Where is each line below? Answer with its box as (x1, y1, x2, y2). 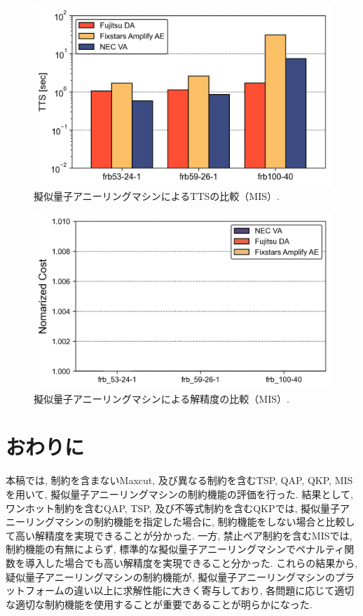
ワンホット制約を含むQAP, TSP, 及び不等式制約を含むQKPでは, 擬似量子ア (6, 500, 350, 515)
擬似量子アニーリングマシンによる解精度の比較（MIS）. (34, 391, 289, 406)
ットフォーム (6, 583, 64, 598)
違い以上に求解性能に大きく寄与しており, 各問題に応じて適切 (74, 583, 355, 598)
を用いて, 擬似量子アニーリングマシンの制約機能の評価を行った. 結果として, (6, 486, 353, 501)
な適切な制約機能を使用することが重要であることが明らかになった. (6, 596, 313, 611)
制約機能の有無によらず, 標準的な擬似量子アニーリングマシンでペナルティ (6, 542, 345, 556)
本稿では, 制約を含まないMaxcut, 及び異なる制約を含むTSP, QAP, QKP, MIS (6, 473, 353, 488)
